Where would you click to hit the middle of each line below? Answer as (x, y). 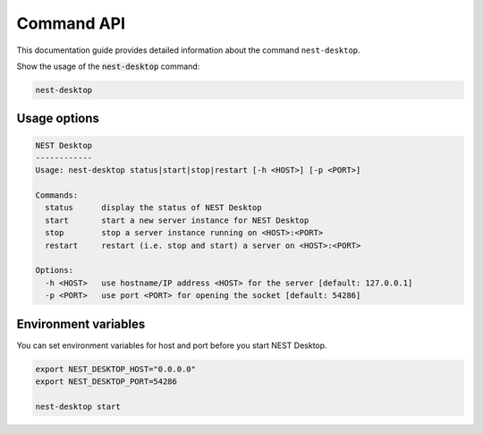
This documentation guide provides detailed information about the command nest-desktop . (189, 50)
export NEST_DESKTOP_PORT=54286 (106, 382)
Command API (71, 23)
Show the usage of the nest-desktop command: (108, 66)
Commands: (57, 196)
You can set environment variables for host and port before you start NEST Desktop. (172, 345)
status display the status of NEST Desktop (154, 208)
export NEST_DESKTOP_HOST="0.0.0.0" (116, 369)
